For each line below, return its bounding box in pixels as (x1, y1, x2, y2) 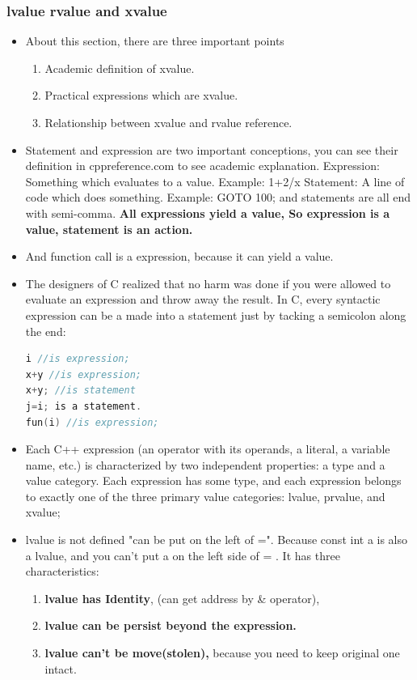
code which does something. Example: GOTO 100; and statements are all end (25, 189, 411, 206)
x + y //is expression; (25, 368, 142, 380)
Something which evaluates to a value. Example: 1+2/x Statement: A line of (25, 172, 405, 189)
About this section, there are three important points (25, 32, 284, 49)
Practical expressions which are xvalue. (44, 87, 238, 104)
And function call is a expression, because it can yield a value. (25, 248, 334, 265)
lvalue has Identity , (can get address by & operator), (44, 589, 320, 606)
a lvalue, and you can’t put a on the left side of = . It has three (25, 546, 340, 563)
